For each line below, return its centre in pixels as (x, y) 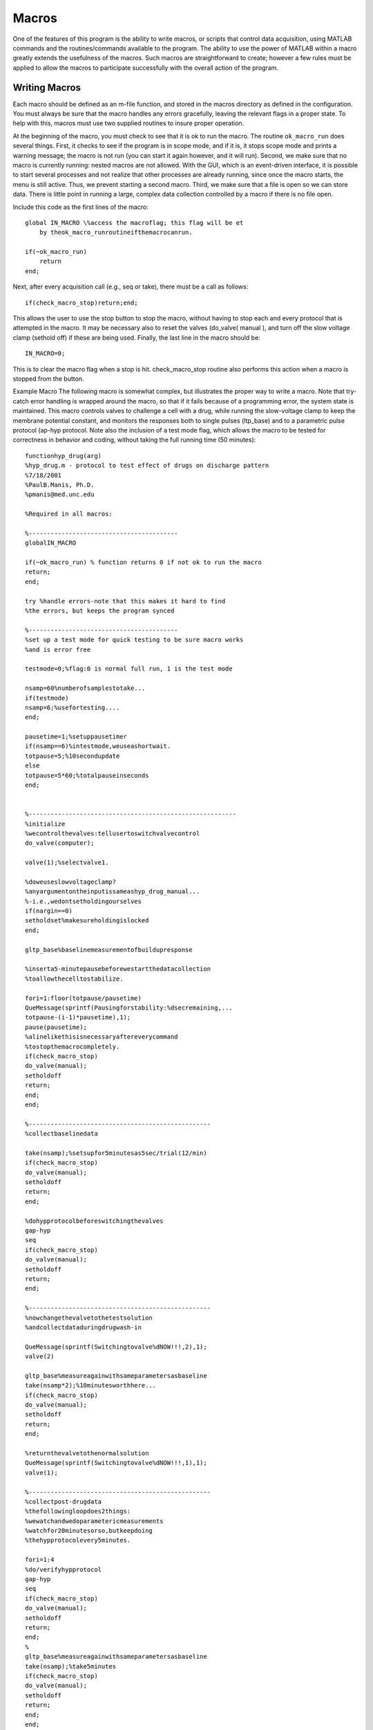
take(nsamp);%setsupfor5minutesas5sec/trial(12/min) (116, 1153)
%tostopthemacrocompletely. (73, 1046)
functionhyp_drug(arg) (64, 456)
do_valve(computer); (60, 843)
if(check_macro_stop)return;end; (82, 302)
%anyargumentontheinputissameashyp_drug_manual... (113, 892)
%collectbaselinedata (61, 1134)
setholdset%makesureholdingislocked (87, 921)
